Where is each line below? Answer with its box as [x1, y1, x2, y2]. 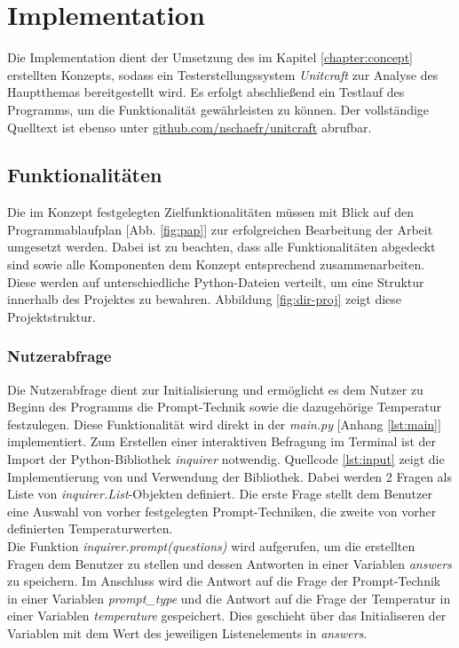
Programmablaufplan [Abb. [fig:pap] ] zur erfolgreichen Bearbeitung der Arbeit [7, 220, 433, 238]
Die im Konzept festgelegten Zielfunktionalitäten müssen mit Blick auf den [7, 203, 414, 221]
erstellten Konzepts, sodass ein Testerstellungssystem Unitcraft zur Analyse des [7, 65, 439, 84]
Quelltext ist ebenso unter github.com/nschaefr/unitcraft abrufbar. [7, 117, 372, 136]
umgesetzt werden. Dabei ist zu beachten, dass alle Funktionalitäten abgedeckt [7, 237, 436, 256]
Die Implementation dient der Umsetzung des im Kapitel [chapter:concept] [7, 48, 413, 67]
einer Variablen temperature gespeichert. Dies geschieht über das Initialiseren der [7, 606, 447, 625]
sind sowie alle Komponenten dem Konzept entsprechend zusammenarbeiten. [7, 255, 425, 274]
